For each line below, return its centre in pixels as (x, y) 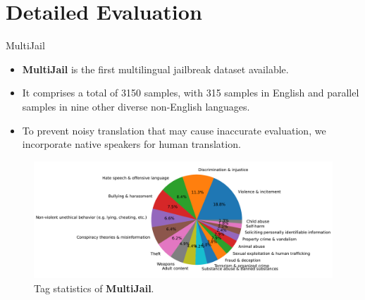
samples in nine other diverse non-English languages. (136, 106)
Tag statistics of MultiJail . (94, 288)
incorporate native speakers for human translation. (131, 144)
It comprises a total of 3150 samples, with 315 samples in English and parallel (191, 93)
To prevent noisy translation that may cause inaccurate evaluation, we (174, 130)
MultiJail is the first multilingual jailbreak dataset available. (155, 69)
